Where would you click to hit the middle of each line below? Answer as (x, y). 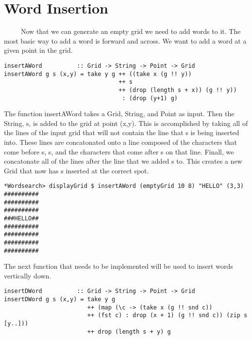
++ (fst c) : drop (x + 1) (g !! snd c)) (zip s (167, 316)
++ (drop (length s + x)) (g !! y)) (178, 90)
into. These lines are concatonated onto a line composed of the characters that (120, 142)
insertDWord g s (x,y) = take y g (60, 300)
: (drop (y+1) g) (150, 98)
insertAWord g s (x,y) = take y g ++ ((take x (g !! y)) (98, 74)
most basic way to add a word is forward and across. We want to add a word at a (125, 40)
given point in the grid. (38, 50)
